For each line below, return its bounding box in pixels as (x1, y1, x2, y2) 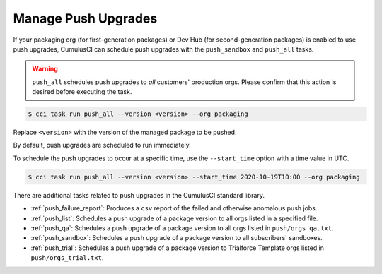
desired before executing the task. (32, 88, 132, 96)
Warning (32, 64, 58, 73)
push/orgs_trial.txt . (30, 254, 104, 262)
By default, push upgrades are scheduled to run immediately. (13, 141, 191, 150)
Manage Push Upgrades (13, 11, 158, 26)
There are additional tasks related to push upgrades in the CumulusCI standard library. (13, 191, 265, 199)
